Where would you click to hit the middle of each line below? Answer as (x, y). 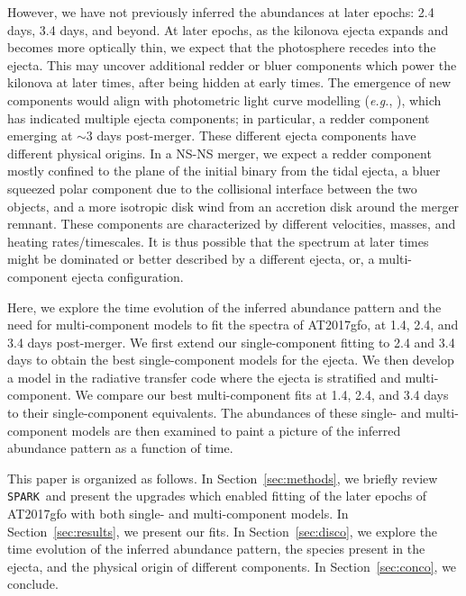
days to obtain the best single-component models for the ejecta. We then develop (231, 360)
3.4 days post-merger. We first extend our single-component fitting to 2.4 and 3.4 (231, 342)
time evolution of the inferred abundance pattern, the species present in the (216, 549)
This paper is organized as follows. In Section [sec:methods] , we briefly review (223, 478)
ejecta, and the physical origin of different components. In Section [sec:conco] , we (232, 566)
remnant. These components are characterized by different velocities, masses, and (232, 224)
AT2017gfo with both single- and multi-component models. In (178, 514)
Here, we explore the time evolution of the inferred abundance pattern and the (224, 307)
